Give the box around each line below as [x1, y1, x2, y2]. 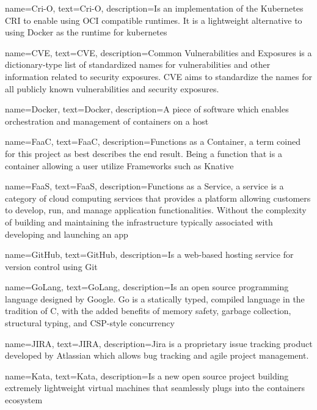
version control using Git [5, 260, 98, 273]
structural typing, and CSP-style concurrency [5, 317, 175, 329]
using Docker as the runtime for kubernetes [5, 26, 167, 38]
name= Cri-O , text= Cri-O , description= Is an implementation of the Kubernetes [5, 2, 304, 14]
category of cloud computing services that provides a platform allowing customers [5, 191, 311, 204]
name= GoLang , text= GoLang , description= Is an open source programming [5, 280, 289, 293]
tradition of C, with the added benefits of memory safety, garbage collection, [5, 304, 291, 317]
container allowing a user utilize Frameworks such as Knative [5, 159, 234, 172]
